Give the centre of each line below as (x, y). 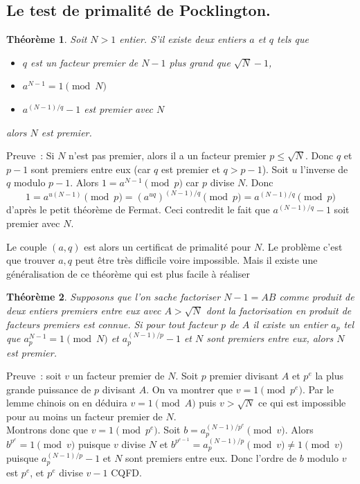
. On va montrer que (190, 389)
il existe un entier (290, 324)
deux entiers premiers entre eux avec (84, 311)
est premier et (190, 169)
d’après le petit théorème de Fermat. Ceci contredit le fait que (138, 209)
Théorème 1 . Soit (47, 39)
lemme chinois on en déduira (67, 403)
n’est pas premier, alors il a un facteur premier (168, 155)
